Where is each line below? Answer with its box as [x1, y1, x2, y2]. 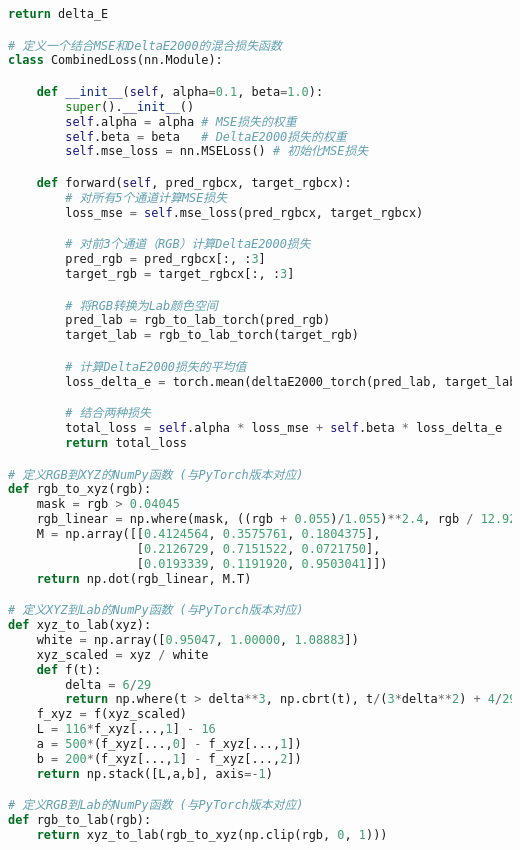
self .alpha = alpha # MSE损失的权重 [65, 114, 297, 129]
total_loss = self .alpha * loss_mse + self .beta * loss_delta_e [65, 421, 503, 436]
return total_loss [65, 435, 187, 450]
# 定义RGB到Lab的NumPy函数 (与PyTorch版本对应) [8, 798, 304, 813]
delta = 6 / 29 [65, 677, 152, 692]
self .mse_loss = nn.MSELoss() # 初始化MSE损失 [65, 144, 369, 159]
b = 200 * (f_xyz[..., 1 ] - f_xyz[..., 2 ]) [36, 751, 302, 766]
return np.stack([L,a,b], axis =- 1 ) [36, 766, 273, 781]
